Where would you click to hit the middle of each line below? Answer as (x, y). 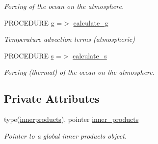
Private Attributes (52, 99)
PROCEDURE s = (33, 55)
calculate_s (90, 55)
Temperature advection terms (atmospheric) (69, 39)
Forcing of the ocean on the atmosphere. (64, 6)
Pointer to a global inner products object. (66, 135)
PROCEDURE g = (33, 22)
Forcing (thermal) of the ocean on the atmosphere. (79, 72)
